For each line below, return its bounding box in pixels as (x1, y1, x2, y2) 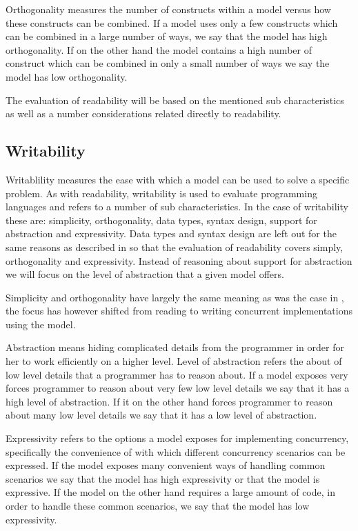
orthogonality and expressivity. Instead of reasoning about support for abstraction (6, 253, 352, 268)
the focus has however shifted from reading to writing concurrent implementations (6, 303, 352, 318)
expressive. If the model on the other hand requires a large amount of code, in (6, 485, 335, 499)
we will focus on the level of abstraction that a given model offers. (6, 267, 284, 281)
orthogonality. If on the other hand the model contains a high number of (6, 42, 312, 57)
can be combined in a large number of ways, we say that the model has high (6, 29, 328, 43)
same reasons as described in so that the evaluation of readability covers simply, (6, 239, 344, 254)
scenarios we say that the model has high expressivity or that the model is (6, 471, 320, 485)
